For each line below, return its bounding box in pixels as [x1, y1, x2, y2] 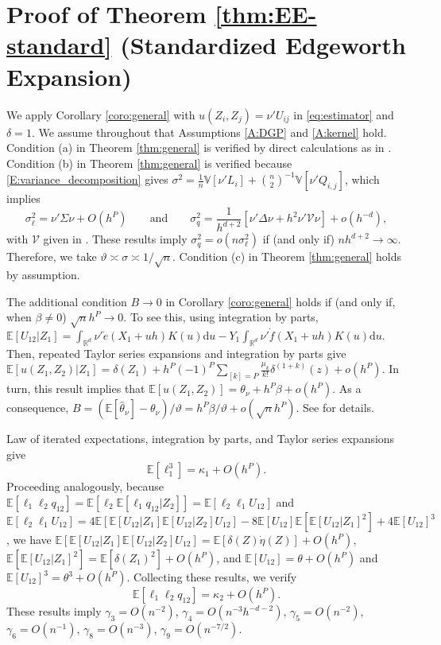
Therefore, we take [6, 248, 97, 265]
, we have [6, 531, 52, 548]
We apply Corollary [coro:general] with [6, 106, 195, 122]
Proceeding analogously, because [6, 478, 164, 495]
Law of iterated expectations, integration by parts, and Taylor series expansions [6, 430, 395, 447]
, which [344, 171, 380, 188]
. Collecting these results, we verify [126, 569, 297, 585]
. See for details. [296, 399, 374, 416]
